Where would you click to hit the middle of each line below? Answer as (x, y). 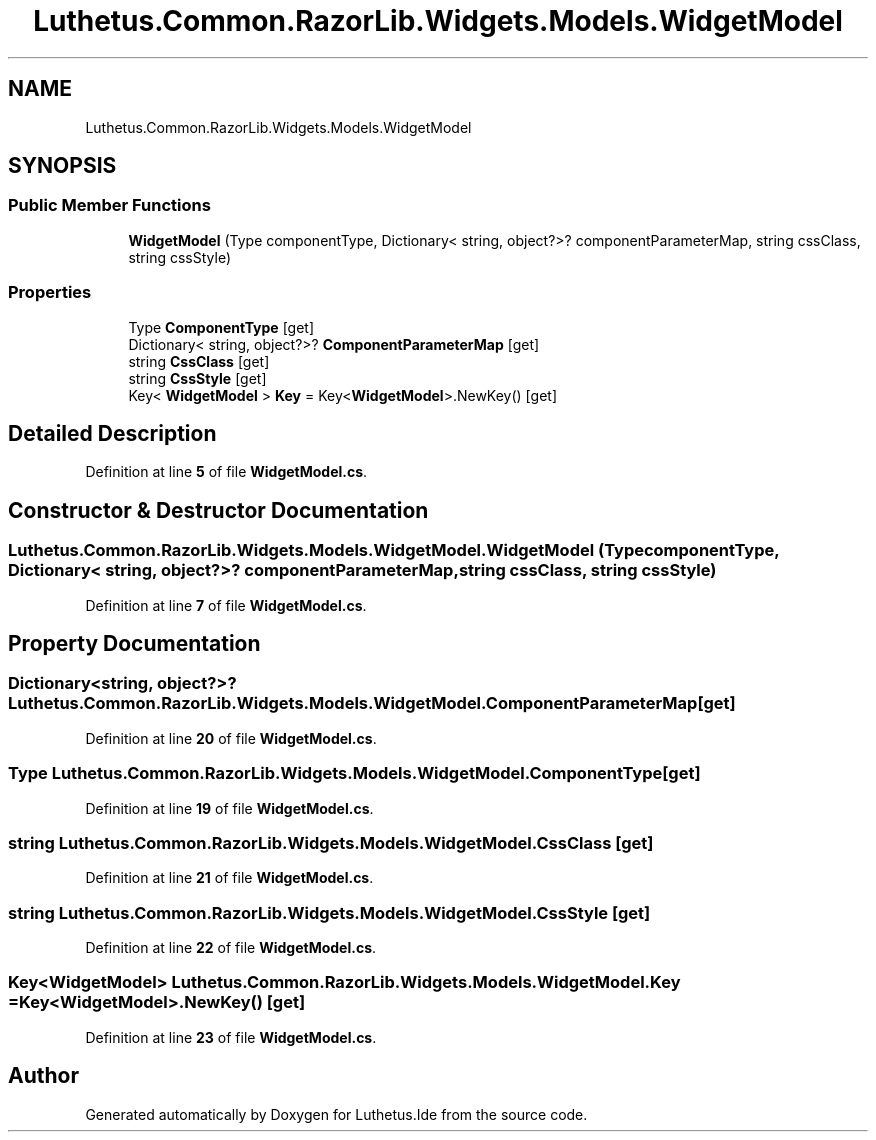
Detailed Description (112, 433)
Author (43, 1076)
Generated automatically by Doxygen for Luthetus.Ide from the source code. (336, 1114)
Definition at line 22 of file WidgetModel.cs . (231, 948)
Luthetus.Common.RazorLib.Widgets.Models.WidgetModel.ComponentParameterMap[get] (372, 703)
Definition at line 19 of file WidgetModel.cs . (229, 808)
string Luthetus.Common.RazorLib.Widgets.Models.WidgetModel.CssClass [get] (331, 842)
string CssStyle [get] (197, 378)
